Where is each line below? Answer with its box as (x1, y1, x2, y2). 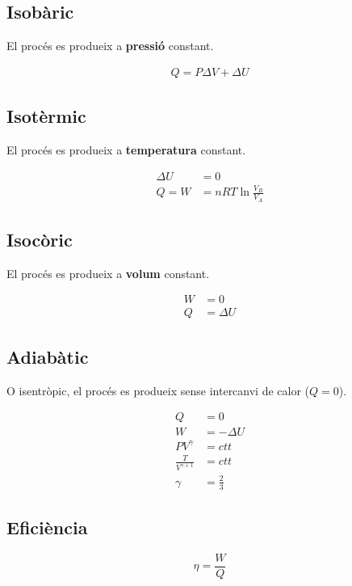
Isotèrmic (6, 103, 86, 129)
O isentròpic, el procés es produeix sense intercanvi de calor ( (6, 382, 310, 398)
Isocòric (6, 227, 73, 252)
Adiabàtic (6, 344, 89, 369)
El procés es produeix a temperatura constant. (6, 141, 246, 158)
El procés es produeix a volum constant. (6, 264, 210, 281)
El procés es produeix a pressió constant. (6, 37, 214, 54)
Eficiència (6, 515, 88, 540)
